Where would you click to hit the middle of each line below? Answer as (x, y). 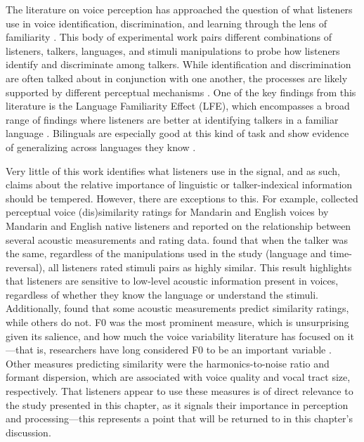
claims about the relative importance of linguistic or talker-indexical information (179, 184)
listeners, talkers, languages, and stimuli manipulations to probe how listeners (173, 50)
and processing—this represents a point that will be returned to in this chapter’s (179, 418)
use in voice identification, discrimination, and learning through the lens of (166, 23)
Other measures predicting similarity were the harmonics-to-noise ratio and (168, 363)
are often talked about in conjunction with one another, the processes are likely (177, 78)
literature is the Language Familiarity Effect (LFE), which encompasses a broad (178, 106)
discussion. (28, 432)
